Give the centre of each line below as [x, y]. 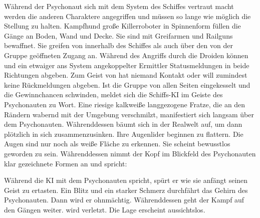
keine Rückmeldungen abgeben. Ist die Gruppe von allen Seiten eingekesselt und [127, 84]
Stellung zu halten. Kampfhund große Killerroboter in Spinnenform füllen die [122, 26]
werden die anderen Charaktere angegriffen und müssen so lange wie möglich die [127, 16]
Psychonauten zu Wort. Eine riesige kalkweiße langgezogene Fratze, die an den [125, 104]
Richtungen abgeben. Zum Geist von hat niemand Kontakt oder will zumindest [126, 75]
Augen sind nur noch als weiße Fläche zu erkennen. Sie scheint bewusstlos [117, 144]
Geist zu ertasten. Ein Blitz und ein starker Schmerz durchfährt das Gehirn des [126, 190]
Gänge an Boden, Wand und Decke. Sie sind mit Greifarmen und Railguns [118, 35]
